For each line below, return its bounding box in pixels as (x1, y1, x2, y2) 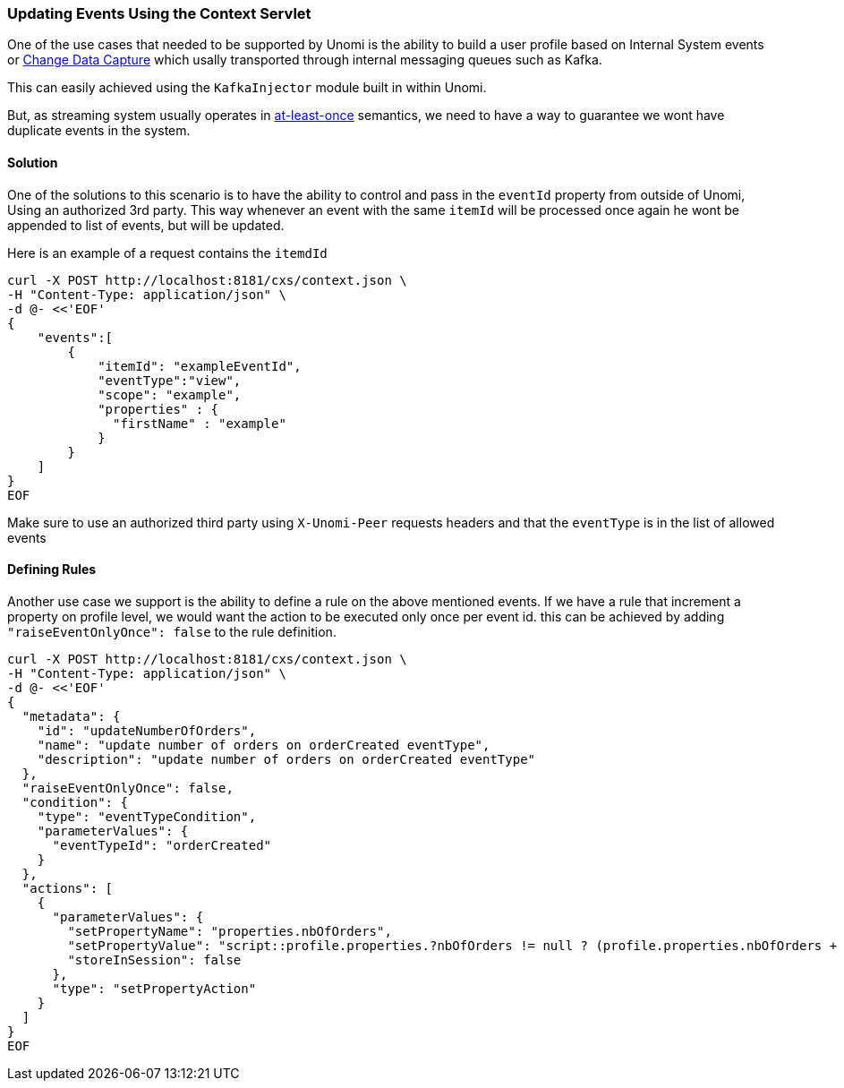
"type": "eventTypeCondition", (37, 809, 257, 824)
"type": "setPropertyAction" (52, 981, 257, 996)
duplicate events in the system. (7, 123, 191, 139)
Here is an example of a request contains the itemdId (7, 244, 328, 261)
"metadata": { (21, 708, 121, 724)
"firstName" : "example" (113, 415, 286, 431)
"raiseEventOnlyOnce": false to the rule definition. (7, 623, 337, 639)
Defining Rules (7, 561, 97, 578)
